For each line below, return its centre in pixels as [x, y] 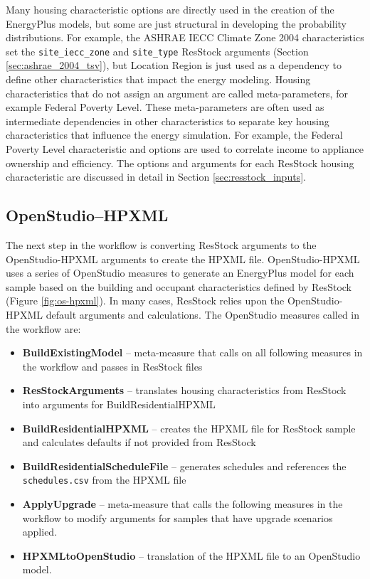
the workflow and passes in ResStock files [112, 366]
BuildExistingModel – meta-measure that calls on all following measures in [192, 352]
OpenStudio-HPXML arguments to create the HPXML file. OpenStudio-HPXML [183, 259]
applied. [40, 532]
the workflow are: [43, 328]
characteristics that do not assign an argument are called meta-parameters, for [177, 93]
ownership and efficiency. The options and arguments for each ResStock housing [180, 163]
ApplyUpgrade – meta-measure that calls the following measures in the [183, 503]
